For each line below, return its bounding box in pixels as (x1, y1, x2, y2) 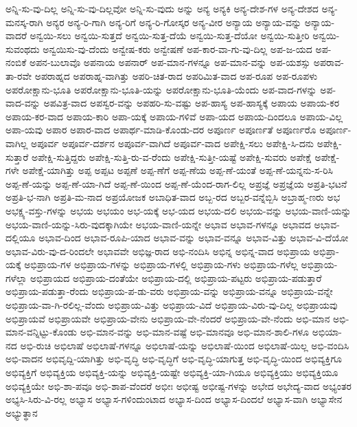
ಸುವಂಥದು (5, 41, 40, 56)
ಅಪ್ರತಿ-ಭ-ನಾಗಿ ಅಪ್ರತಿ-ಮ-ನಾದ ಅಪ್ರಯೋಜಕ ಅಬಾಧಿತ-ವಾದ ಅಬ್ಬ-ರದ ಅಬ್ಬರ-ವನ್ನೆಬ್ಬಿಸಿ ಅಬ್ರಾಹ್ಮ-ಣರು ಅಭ (5, 190, 341, 204)
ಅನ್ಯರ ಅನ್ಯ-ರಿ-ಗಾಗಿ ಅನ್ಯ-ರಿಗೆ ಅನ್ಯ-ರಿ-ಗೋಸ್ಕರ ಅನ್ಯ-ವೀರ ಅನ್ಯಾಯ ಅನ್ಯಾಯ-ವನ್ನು (46, 14, 302, 29)
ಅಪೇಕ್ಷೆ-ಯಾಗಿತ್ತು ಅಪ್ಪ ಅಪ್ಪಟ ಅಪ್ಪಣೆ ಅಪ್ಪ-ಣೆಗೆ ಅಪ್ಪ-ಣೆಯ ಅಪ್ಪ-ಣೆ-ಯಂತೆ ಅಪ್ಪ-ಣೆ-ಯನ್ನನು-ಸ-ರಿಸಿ (22, 163, 334, 177)
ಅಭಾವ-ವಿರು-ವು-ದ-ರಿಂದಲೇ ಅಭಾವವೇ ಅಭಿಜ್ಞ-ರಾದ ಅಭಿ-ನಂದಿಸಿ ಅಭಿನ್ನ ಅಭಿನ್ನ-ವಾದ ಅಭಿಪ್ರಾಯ (5, 243, 310, 258)
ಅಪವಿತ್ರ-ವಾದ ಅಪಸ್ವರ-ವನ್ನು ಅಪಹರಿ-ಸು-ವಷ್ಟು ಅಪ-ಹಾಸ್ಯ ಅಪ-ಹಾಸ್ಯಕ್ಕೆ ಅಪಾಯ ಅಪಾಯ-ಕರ (43, 96, 340, 110)
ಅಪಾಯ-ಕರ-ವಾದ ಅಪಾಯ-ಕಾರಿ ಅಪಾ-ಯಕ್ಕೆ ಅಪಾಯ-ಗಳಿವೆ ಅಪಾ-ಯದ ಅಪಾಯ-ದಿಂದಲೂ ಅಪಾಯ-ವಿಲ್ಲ (5, 109, 343, 123)
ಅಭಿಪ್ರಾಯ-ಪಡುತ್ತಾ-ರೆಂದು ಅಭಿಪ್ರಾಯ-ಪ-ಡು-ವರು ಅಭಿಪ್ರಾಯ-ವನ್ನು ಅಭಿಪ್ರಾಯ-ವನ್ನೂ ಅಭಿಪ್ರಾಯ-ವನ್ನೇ (5, 284, 333, 298)
